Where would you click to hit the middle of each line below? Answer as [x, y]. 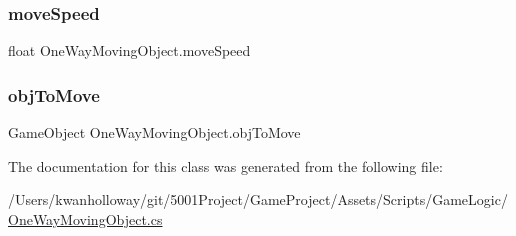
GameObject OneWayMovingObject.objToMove [154, 132]
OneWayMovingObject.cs [85, 218]
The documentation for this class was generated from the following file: [225, 165]
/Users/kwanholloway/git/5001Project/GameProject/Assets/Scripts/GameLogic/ [258, 199]
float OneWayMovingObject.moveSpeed [129, 50]
